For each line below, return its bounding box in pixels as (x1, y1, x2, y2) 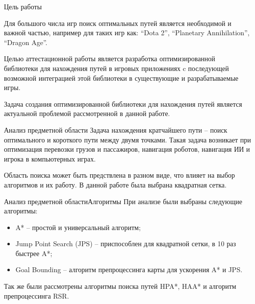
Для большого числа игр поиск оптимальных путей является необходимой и (4, 18, 231, 28)
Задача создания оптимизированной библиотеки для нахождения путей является (4, 98, 242, 109)
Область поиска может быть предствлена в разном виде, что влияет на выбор (4, 170, 235, 180)
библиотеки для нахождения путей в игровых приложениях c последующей (4, 63, 229, 73)
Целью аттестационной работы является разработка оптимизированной (4, 53, 215, 64)
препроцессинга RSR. (4, 290, 69, 301)
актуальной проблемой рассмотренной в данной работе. (4, 108, 170, 118)
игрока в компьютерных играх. (4, 153, 96, 164)
